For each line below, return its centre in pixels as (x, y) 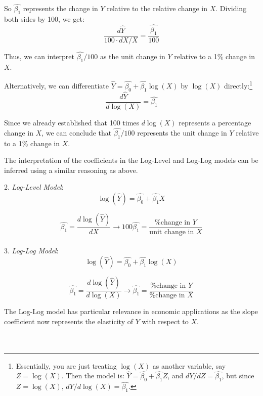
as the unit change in (133, 56)
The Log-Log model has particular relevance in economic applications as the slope (131, 311)
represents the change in (60, 8)
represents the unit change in (182, 132)
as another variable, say (189, 365)
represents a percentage (215, 122)
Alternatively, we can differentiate (56, 85)
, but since (238, 376)
